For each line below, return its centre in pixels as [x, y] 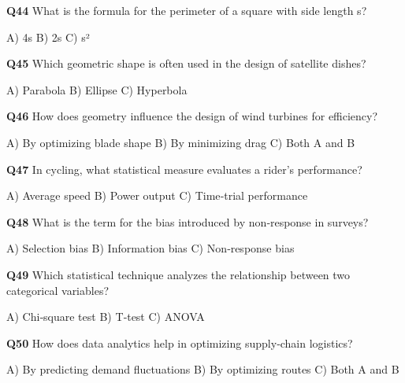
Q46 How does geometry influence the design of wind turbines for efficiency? [192, 116]
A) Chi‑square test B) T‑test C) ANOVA [106, 317]
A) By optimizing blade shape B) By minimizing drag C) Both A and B [181, 142]
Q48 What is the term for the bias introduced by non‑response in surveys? [188, 221]
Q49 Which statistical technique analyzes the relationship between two [178, 274]
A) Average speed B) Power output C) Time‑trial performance [157, 195]
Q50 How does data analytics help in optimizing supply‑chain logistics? [180, 342]
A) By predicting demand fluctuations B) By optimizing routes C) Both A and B [203, 369]
